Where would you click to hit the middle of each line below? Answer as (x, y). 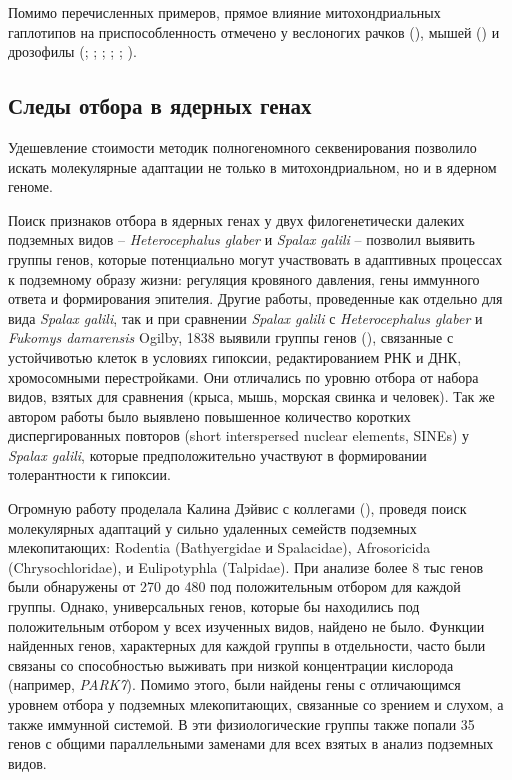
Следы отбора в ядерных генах (160, 105)
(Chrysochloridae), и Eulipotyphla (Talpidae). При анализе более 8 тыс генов (246, 566)
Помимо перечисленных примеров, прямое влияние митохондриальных (224, 12)
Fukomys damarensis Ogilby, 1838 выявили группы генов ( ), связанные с (231, 337)
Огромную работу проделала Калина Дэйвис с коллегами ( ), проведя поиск (237, 508)
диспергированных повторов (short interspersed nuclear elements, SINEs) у (239, 435)
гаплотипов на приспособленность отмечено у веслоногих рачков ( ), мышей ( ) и (254, 31)
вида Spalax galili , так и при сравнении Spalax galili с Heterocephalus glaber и (245, 317)
